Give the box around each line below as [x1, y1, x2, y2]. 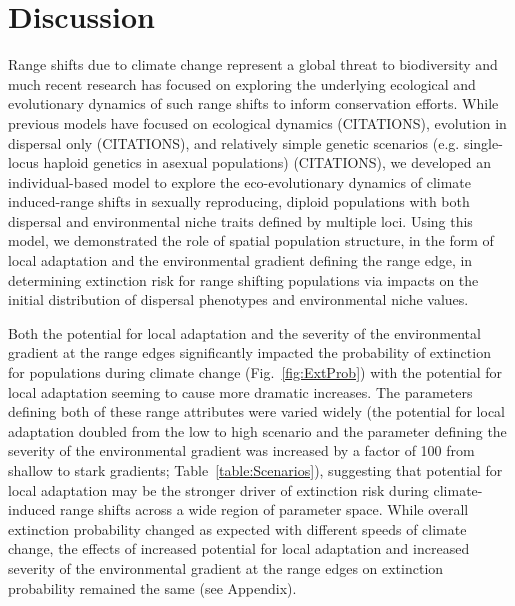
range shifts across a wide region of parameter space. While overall [60, 499, 469, 520]
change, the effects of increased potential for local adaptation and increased [8, 538, 470, 559]
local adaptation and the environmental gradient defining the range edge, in [8, 250, 473, 271]
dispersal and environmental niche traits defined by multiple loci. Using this [8, 210, 473, 231]
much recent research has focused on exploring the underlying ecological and [8, 73, 476, 94]
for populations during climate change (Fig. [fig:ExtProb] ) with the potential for [8, 362, 503, 383]
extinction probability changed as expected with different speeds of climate [8, 518, 467, 539]
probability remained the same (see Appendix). [8, 577, 297, 598]
